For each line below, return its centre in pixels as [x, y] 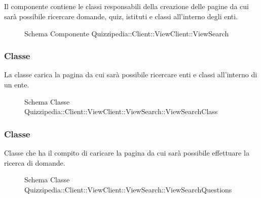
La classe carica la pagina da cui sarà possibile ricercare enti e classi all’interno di [131, 75]
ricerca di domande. [35, 162]
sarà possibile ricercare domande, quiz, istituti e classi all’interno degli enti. [121, 16]
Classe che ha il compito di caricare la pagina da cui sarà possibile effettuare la [127, 152]
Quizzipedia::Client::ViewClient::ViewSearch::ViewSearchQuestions [128, 189]
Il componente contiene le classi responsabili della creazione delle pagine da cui [126, 6]
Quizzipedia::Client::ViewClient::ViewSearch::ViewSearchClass [121, 111]
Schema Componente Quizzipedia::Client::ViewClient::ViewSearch [127, 33]
